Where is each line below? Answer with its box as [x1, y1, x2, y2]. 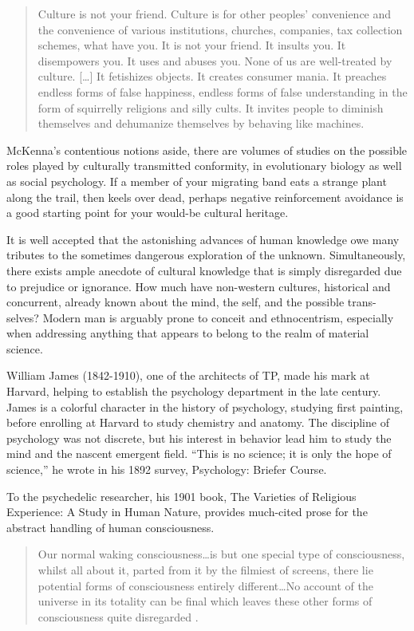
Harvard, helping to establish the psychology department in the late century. [6, 383, 381, 400]
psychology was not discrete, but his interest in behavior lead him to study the [6, 429, 392, 446]
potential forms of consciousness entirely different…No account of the [37, 577, 373, 594]
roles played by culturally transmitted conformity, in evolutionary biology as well [6, 157, 402, 174]
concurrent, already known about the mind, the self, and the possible [6, 294, 345, 310]
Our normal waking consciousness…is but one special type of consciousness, [37, 546, 405, 562]
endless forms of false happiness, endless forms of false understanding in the [37, 83, 408, 100]
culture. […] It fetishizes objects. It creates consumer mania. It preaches [37, 68, 387, 85]
